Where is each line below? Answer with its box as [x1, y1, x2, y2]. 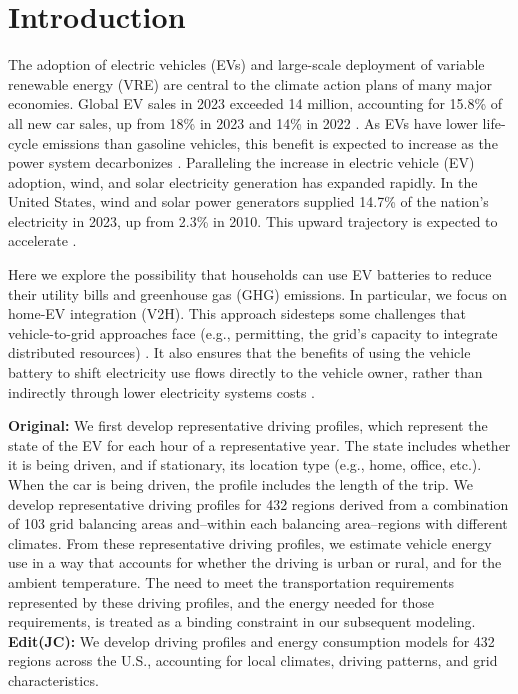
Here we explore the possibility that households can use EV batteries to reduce [8, 264, 492, 285]
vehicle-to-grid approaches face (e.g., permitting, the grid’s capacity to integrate [8, 322, 498, 343]
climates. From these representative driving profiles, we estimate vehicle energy [8, 532, 492, 553]
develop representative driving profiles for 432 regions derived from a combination [8, 493, 509, 514]
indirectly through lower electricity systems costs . [8, 381, 315, 402]
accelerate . [8, 230, 77, 251]
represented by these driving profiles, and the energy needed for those [8, 591, 434, 612]
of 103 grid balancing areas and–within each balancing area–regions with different [8, 513, 508, 534]
